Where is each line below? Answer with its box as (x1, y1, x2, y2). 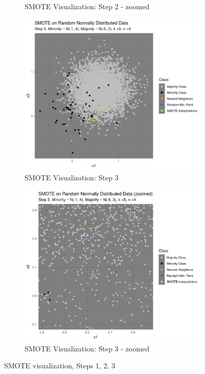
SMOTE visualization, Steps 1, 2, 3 (4, 360, 115, 371)
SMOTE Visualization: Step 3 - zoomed (25, 343, 150, 353)
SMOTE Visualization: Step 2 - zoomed (25, 1, 150, 11)
